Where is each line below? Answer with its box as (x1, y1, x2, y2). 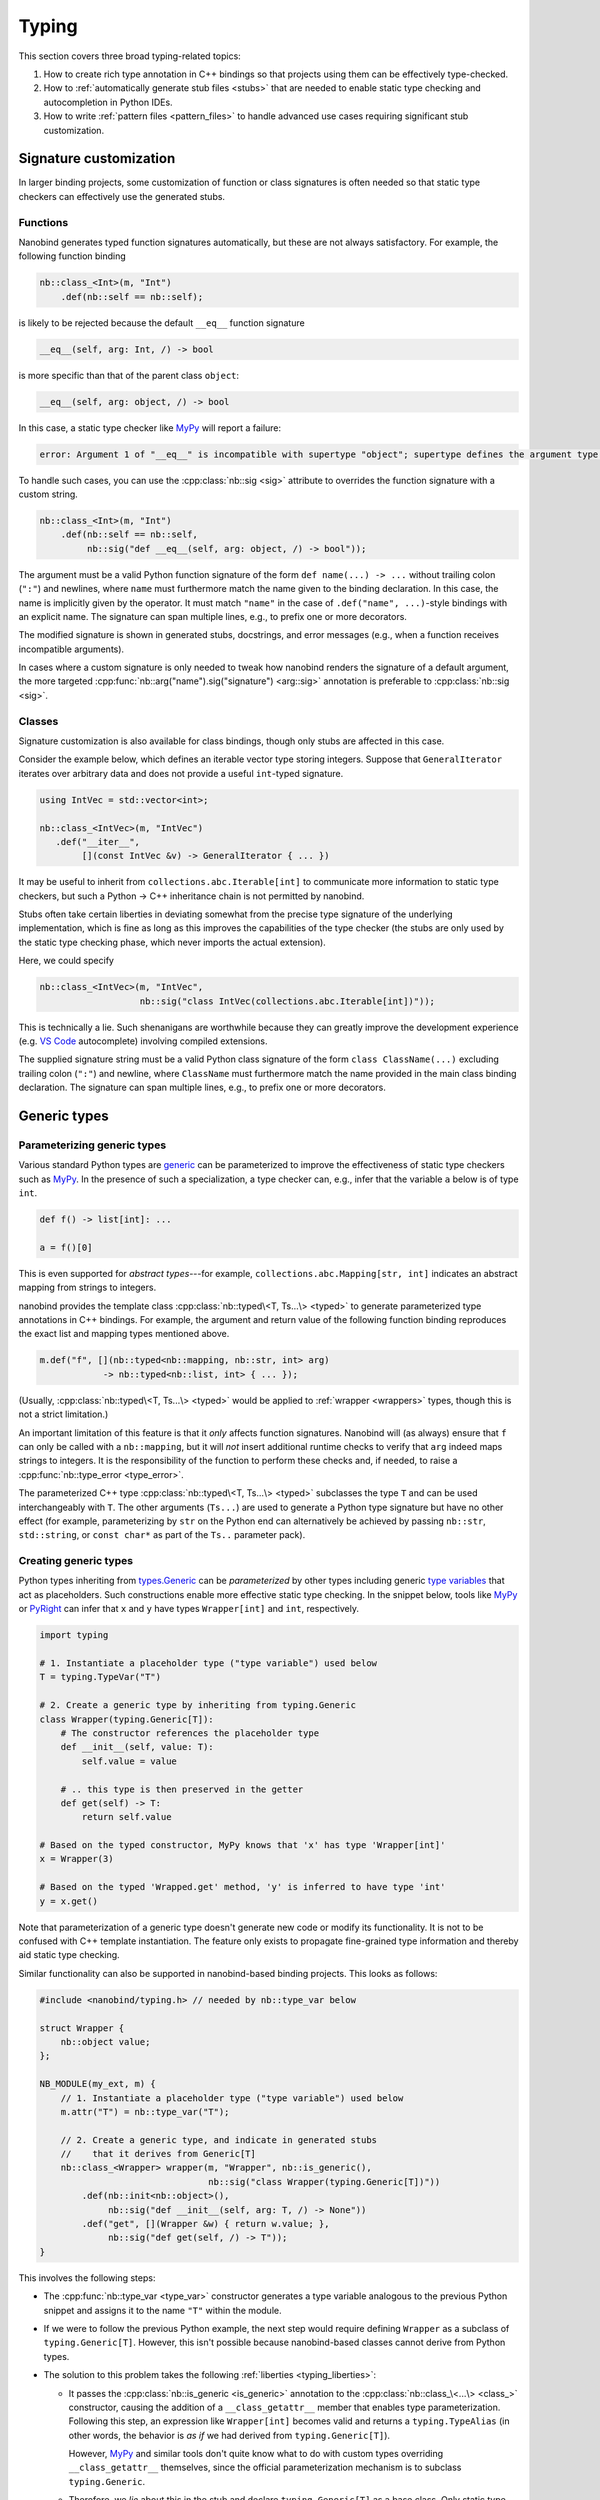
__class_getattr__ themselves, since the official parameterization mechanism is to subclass (68, 2461, 462, 2474)
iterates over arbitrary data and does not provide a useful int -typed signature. (18, 767, 344, 779)
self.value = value (81, 1755, 177, 1767)
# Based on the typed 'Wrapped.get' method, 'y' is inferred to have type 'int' (39, 1881, 446, 1893)
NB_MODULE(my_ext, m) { (39, 2078, 157, 2090)
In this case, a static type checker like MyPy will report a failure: (18, 421, 282, 434)
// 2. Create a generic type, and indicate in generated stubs (60, 2134, 378, 2145)
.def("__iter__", (55, 836, 140, 847)
